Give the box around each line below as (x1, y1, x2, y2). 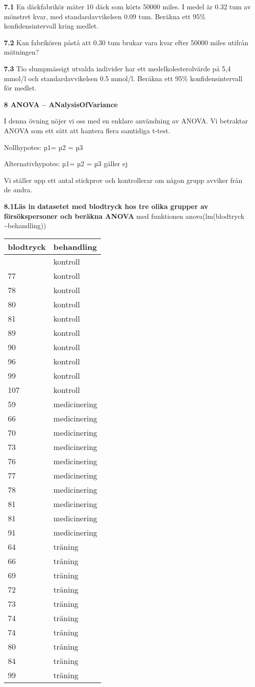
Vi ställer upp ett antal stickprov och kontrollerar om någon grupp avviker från (4, 175, 243, 185)
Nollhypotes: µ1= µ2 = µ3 (4, 142, 83, 152)
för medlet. (4, 83, 37, 93)
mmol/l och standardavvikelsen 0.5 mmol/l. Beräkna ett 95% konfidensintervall (4, 73, 243, 83)
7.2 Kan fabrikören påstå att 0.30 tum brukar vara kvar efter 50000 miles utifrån (4, 37, 249, 47)
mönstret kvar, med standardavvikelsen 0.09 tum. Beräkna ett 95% (4, 11, 205, 21)
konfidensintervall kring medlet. (4, 21, 99, 31)
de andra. (4, 184, 32, 195)
